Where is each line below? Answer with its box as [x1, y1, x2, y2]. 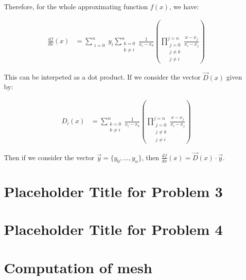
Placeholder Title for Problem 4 [4, 219, 223, 239]
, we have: [169, 1, 199, 11]
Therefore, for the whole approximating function [4, 1, 148, 11]
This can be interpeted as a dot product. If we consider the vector [4, 72, 201, 82]
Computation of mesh [4, 257, 153, 277]
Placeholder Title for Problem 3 [4, 181, 223, 201]
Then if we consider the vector [4, 152, 95, 162]
